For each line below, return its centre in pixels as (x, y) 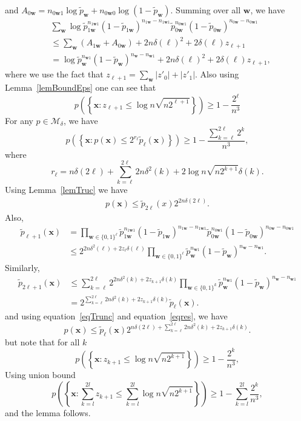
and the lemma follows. (48, 413)
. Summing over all (206, 10)
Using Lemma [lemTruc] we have (66, 190)
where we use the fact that (54, 74)
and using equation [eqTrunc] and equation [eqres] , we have (116, 316)
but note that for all (42, 341)
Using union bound (40, 375)
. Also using (217, 74)
